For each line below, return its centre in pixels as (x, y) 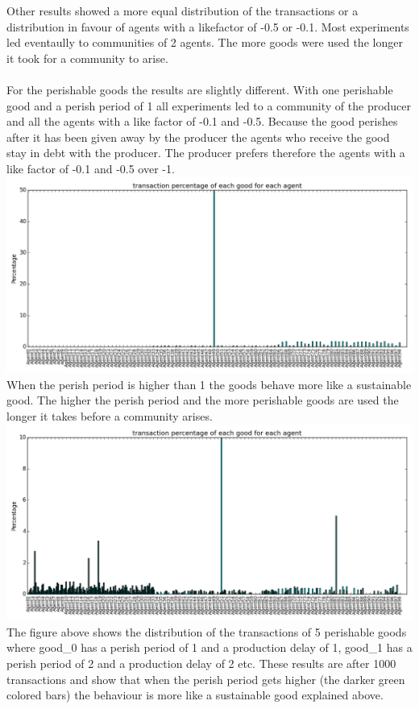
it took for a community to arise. (87, 58)
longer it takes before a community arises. (110, 415)
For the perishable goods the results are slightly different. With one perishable (200, 89)
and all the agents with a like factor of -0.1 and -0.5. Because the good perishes (202, 121)
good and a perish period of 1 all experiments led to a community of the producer (209, 105)
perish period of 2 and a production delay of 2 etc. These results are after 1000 (201, 663)
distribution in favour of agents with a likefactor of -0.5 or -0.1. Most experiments (208, 26)
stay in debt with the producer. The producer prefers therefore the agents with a (206, 153)
